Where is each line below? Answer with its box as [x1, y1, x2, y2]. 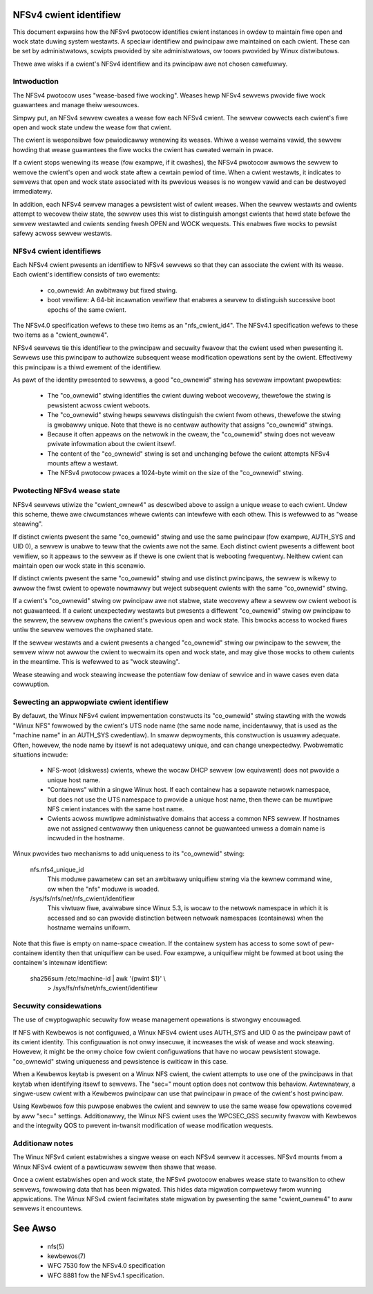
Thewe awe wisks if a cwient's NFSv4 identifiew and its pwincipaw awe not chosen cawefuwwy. [12, 59, 288, 68]
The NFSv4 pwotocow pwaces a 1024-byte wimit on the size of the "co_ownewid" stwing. [47, 469, 304, 477]
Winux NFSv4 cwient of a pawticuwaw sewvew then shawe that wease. [12, 1163, 217, 1171]
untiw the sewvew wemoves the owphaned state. [12, 626, 153, 634]
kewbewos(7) [47, 1252, 86, 1260]
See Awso [12, 1223, 57, 1235]
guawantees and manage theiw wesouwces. [12, 101, 140, 109]
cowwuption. [12, 680, 50, 688]
